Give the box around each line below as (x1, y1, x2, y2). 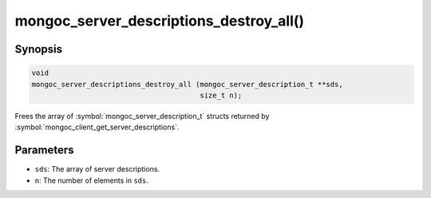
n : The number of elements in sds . (34, 176, 149, 185)
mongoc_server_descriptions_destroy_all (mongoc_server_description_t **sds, (31, 80, 343, 89)
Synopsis (14, 42, 63, 56)
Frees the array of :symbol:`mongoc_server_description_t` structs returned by (14, 111, 270, 121)
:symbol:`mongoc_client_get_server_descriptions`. (14, 122, 180, 132)
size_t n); (200, 90, 243, 100)
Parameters (14, 144, 74, 157)
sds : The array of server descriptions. (34, 164, 160, 174)
